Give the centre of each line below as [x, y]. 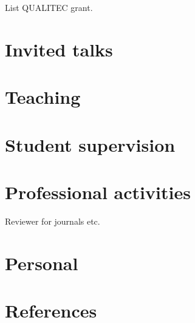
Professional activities [98, 192]
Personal [42, 263]
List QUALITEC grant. [49, 7]
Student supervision [90, 144]
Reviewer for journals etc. [53, 221]
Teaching [43, 97]
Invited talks [59, 49]
